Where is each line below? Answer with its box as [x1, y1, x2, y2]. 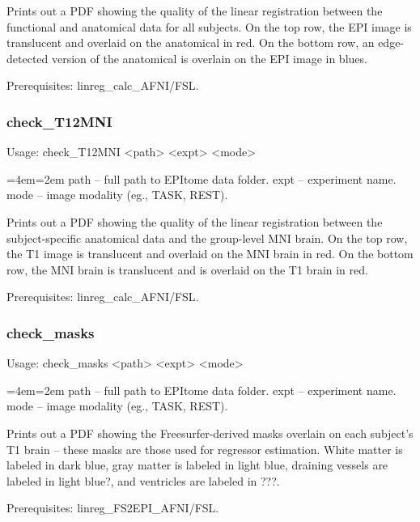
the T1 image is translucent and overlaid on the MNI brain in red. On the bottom [6, 245, 414, 262]
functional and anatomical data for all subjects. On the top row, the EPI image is [6, 18, 412, 35]
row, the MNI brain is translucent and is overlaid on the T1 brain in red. [6, 261, 368, 278]
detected [6, 49, 49, 66]
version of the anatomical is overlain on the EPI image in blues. [51, 49, 367, 66]
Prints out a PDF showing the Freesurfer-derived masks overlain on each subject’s [6, 424, 414, 441]
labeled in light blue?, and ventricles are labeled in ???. [6, 472, 280, 489]
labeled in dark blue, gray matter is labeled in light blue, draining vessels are [6, 456, 388, 473]
